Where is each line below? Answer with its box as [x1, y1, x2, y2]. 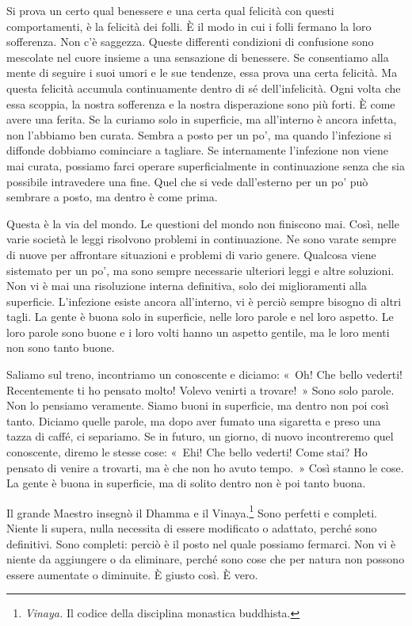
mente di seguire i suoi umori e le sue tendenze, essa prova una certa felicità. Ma [6, 64, 398, 81]
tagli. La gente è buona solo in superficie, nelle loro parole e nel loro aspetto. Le [6, 308, 394, 325]
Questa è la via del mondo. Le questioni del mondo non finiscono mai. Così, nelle [6, 215, 399, 231]
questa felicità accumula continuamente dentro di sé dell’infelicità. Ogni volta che [6, 79, 401, 96]
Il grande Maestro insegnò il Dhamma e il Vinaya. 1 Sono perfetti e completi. [6, 502, 377, 521]
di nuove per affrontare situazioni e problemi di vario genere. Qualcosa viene [6, 246, 376, 262]
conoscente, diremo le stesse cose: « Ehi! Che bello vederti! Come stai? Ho [6, 444, 368, 460]
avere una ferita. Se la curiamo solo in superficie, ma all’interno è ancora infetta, [6, 111, 397, 128]
